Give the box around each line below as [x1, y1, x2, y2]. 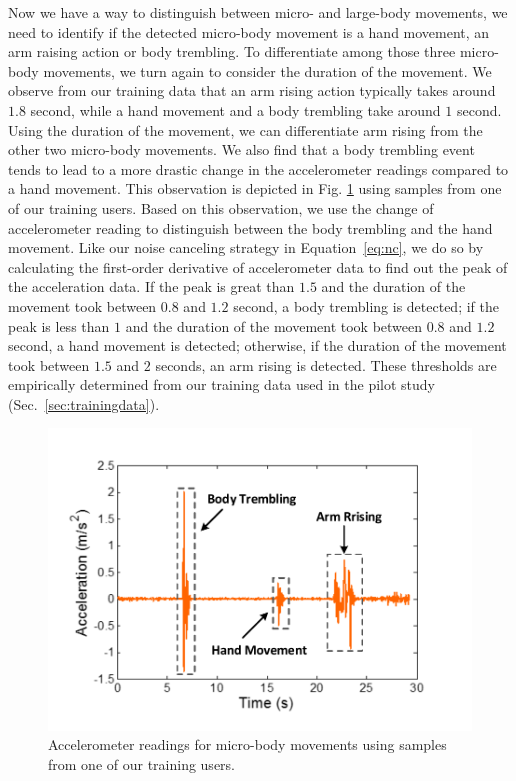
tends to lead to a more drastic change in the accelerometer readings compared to [8, 158, 509, 179]
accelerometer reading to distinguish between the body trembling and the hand [8, 217, 493, 238]
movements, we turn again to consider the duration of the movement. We [43, 60, 492, 81]
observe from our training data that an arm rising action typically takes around [8, 80, 496, 101]
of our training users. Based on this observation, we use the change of [8, 197, 434, 218]
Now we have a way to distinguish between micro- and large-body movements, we [8, 2, 508, 22]
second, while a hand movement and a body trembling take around [30, 99, 441, 120]
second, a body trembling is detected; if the [233, 295, 499, 316]
